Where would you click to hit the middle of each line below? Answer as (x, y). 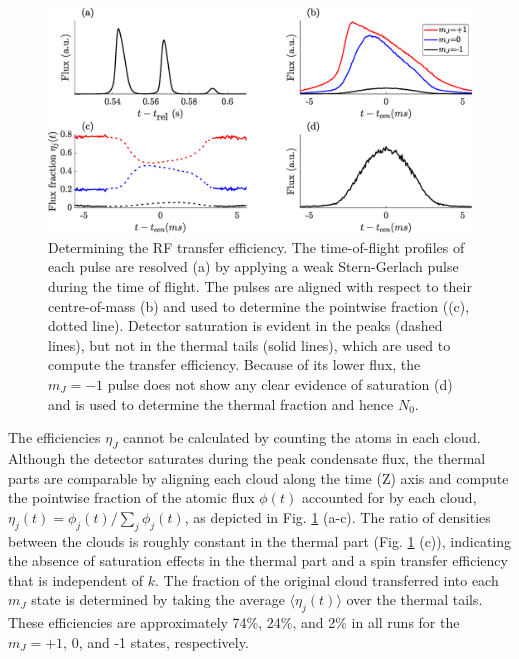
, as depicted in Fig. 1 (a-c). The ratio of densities (337, 516)
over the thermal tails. (414, 599)
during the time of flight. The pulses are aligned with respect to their (260, 286)
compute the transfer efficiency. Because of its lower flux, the (234, 364)
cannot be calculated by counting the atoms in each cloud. (302, 437)
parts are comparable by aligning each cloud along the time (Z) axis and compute (258, 477)
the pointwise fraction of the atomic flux (131, 497)
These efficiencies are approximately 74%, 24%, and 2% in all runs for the (234, 622)
